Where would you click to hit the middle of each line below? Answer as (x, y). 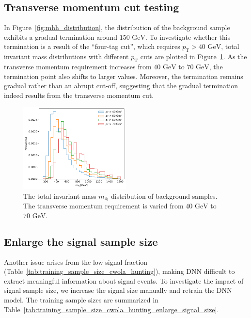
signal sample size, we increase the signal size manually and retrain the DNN (118, 290)
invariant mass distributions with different (66, 56)
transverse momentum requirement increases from (78, 66)
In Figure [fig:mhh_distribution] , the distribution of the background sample (117, 27)
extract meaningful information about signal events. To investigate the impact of (124, 280)
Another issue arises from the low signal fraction (76, 262)
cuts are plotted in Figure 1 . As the (194, 56)
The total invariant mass (60, 196)
